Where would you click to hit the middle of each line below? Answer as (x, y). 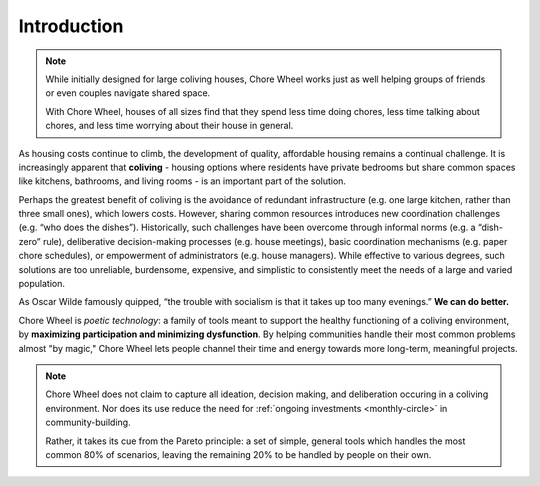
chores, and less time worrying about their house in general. (169, 126)
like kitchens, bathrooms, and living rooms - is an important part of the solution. (182, 181)
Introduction (71, 26)
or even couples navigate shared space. (128, 93)
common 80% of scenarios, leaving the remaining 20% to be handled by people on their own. (238, 454)
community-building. (88, 422)
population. (41, 284)
